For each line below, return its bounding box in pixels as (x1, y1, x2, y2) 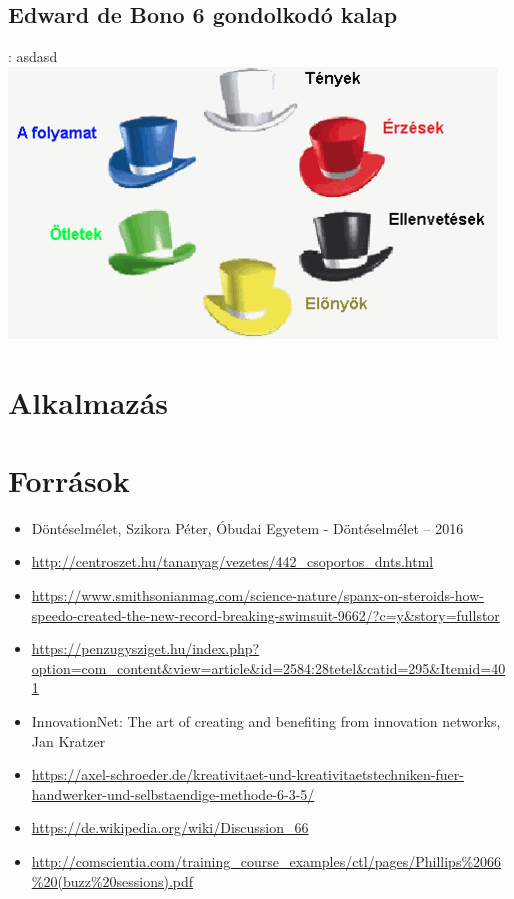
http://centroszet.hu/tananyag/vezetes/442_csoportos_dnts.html (31, 551, 434, 572)
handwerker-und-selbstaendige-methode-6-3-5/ (31, 783, 315, 804)
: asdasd (8, 46, 58, 67)
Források (8, 459, 130, 500)
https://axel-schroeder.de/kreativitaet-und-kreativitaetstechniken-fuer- (31, 764, 464, 785)
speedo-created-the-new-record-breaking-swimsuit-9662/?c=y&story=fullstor (31, 604, 500, 625)
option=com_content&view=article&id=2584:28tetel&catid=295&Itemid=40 (31, 657, 506, 678)
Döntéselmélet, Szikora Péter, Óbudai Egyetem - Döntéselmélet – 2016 (31, 517, 464, 538)
